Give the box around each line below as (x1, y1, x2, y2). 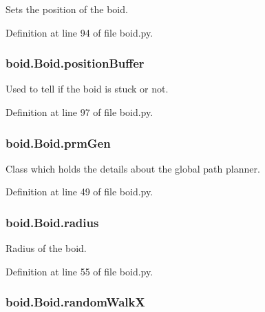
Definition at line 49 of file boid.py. (6, 184, 153, 199)
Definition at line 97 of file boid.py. (6, 105, 153, 119)
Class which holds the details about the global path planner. (6, 161, 260, 175)
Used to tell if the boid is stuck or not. (6, 81, 169, 96)
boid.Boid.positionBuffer (6, 55, 145, 72)
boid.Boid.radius (6, 213, 99, 231)
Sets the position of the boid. (6, 2, 128, 16)
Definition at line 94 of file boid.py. (6, 25, 153, 39)
